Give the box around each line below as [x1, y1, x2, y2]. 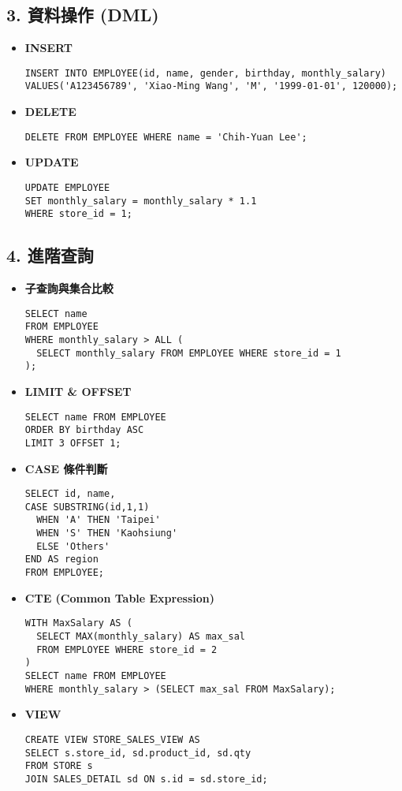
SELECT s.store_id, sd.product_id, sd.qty [24, 747, 251, 759]
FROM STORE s [24, 760, 93, 772]
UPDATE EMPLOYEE [24, 181, 110, 193]
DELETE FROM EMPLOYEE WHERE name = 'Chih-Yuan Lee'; [24, 131, 307, 143]
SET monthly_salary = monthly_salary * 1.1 [24, 195, 257, 207]
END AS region [24, 554, 99, 565]
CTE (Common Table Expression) [24, 589, 215, 606]
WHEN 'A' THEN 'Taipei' [36, 514, 161, 526]
